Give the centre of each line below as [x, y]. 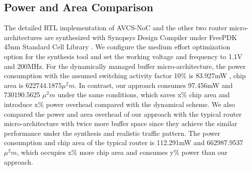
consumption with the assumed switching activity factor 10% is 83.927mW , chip [125, 75]
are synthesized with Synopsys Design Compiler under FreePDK [141, 37]
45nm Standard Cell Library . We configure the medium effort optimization [117, 47]
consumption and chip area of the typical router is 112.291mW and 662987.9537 [124, 142]
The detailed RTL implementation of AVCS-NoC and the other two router [115, 28]
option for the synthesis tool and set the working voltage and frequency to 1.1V [123, 56]
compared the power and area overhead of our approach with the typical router [123, 114]
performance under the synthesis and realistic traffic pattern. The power [112, 133]
